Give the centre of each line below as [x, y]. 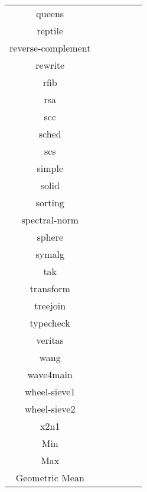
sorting [50, 202]
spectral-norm [50, 220]
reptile [50, 31]
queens [50, 13]
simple [50, 168]
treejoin [50, 306]
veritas [50, 340]
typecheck [50, 323]
